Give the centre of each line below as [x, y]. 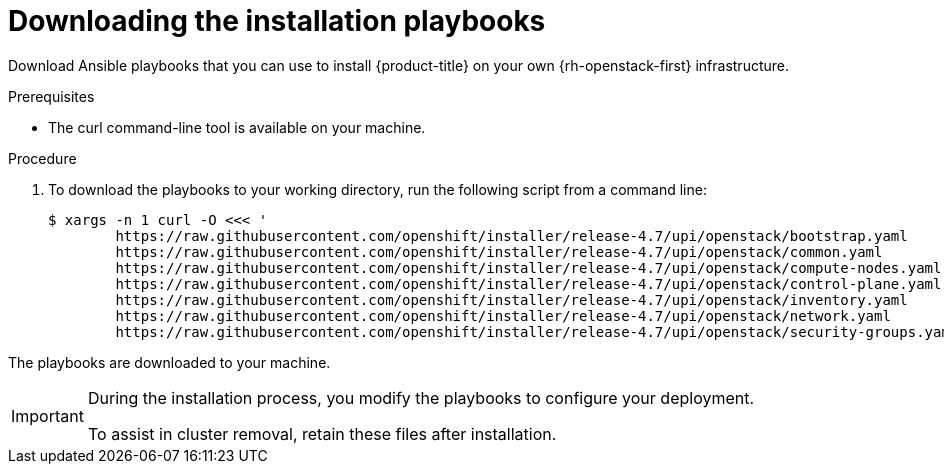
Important [47, 415]
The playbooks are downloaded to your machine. [169, 362]
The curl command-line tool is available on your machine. [237, 127]
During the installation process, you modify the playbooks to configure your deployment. [421, 397]
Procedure [42, 158]
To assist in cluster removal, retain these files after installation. [322, 433]
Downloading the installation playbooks [277, 21]
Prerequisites [51, 96]
